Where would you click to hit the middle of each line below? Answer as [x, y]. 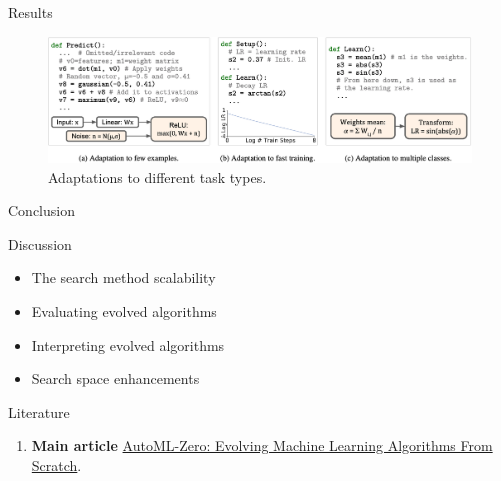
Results [30, 12]
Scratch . [56, 464]
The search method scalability [123, 277]
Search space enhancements [115, 378]
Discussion [40, 243]
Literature [39, 411]
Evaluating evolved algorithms [124, 310]
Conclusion [41, 210]
